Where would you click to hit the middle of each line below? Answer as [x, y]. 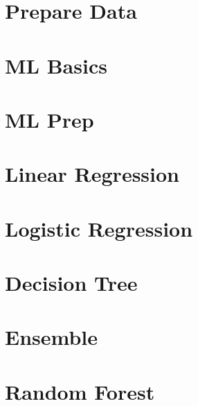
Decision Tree [71, 283]
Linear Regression [92, 174]
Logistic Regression [99, 228]
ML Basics [56, 65]
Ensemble [52, 337]
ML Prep [49, 119]
